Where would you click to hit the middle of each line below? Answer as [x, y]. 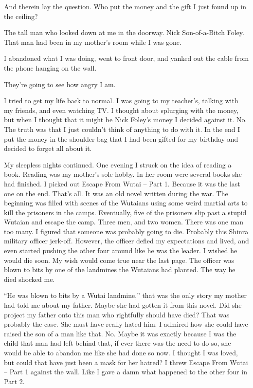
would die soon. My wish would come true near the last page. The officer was [119, 260]
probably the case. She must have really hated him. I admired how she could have [126, 324]
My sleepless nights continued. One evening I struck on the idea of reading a [118, 164]
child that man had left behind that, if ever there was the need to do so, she [117, 343]
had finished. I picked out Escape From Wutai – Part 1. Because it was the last [122, 183]
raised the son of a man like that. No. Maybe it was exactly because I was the [120, 333]
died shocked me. [29, 279]
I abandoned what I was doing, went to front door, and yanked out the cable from [126, 58]
